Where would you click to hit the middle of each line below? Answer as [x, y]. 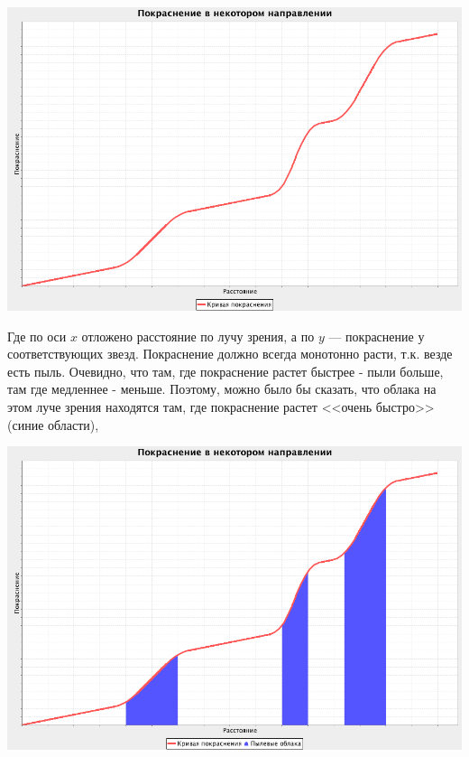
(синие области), [53, 424]
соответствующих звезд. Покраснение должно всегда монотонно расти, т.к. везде [230, 354]
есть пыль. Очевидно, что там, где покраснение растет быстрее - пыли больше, [225, 371]
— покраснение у [377, 336]
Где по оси [37, 336]
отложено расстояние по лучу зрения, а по [198, 336]
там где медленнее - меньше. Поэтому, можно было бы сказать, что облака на [222, 389]
